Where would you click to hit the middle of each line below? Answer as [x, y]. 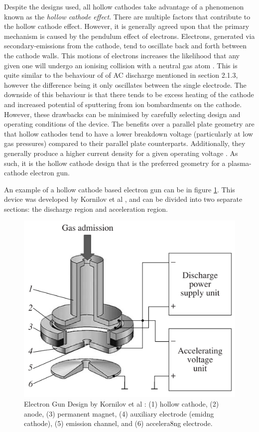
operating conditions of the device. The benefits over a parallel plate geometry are [129, 124]
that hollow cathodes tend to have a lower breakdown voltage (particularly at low [129, 133]
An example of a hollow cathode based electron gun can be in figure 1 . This [120, 189]
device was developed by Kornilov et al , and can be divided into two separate [123, 199]
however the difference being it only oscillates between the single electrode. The [125, 84]
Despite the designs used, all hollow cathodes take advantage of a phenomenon [124, 6]
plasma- [240, 163]
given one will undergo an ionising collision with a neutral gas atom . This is [121, 65]
